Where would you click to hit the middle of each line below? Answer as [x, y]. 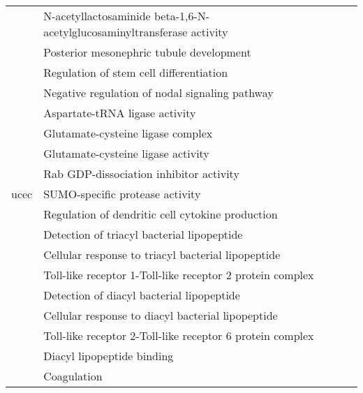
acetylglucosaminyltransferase [116, 32]
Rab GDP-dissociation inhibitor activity [141, 173]
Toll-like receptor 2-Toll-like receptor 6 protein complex [179, 335]
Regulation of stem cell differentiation [136, 72]
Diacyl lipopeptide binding [109, 356]
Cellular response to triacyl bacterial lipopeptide [162, 254]
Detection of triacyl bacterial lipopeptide [143, 234]
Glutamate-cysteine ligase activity [126, 153]
